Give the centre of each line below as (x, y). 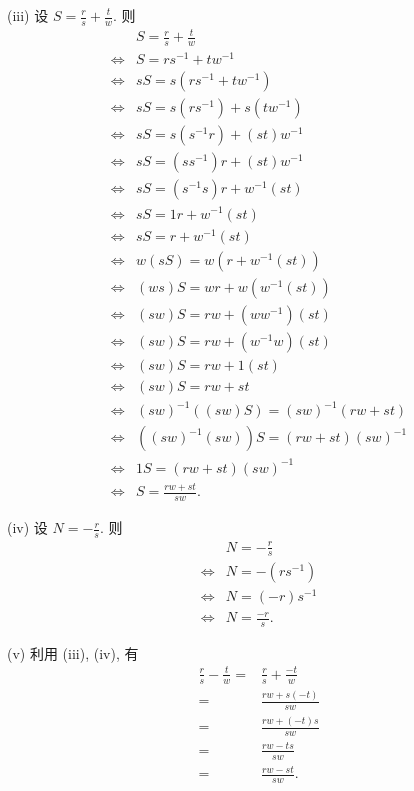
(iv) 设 (27, 527)
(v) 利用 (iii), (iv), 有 (73, 652)
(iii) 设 (28, 15)
